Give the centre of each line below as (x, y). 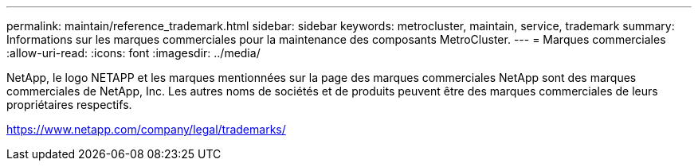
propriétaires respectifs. (69, 105)
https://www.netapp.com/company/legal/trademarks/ (146, 129)
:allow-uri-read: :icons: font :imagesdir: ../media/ (133, 53)
